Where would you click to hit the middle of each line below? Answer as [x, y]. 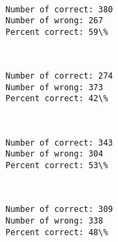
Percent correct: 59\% [57, 32]
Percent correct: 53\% [57, 166]
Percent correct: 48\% [57, 232]
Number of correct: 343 [59, 143]
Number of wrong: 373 [55, 87]
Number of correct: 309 [59, 210]
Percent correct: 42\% [57, 99]
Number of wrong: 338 [55, 220]
